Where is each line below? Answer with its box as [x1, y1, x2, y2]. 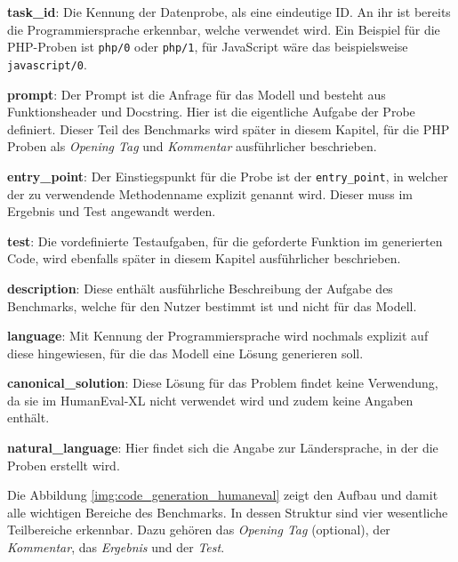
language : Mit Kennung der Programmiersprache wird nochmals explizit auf [7, 326, 429, 345]
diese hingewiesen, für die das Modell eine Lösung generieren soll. [7, 343, 364, 362]
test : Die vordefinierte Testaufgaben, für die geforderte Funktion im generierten [7, 231, 443, 250]
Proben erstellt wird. [7, 455, 120, 474]
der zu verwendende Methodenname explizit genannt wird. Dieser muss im [7, 184, 413, 203]
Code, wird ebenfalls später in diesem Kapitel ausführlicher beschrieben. [7, 249, 401, 268]
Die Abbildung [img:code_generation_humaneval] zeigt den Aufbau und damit [7, 486, 438, 504]
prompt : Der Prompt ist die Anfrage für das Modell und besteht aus [7, 84, 386, 103]
